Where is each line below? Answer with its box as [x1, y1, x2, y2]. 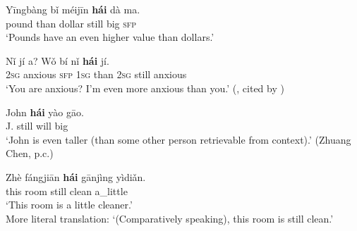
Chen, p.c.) [6, 146, 54, 161]
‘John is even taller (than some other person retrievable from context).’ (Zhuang [6, 132, 351, 146]
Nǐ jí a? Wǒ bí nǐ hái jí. [6, 53, 109, 68]
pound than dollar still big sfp [6, 15, 137, 30]
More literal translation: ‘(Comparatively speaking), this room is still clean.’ [6, 211, 334, 225]
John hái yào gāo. [6, 104, 84, 119]
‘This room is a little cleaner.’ [6, 197, 133, 212]
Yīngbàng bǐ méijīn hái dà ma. [6, 2, 140, 16]
